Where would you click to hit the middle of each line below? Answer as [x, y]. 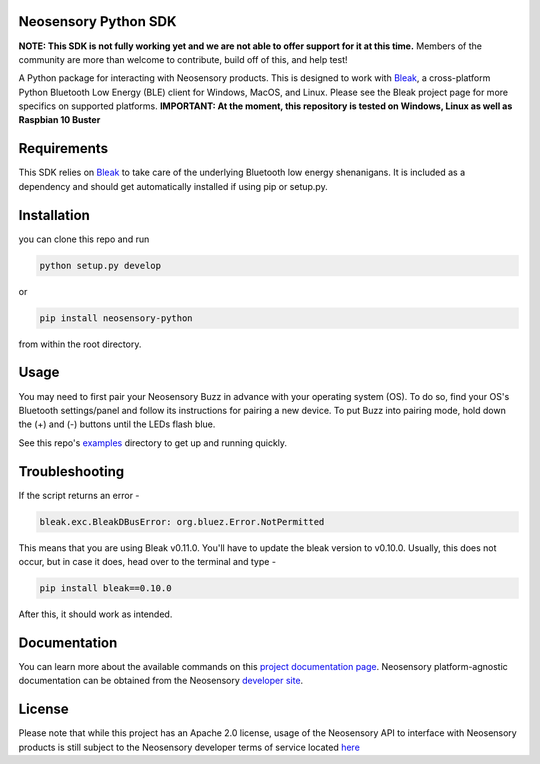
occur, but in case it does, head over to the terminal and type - [147, 561]
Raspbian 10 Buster [59, 120]
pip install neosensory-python [116, 318]
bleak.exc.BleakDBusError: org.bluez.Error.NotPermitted [182, 521]
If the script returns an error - [79, 495]
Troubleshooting [71, 471]
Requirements [63, 148]
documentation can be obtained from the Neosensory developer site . [161, 681]
